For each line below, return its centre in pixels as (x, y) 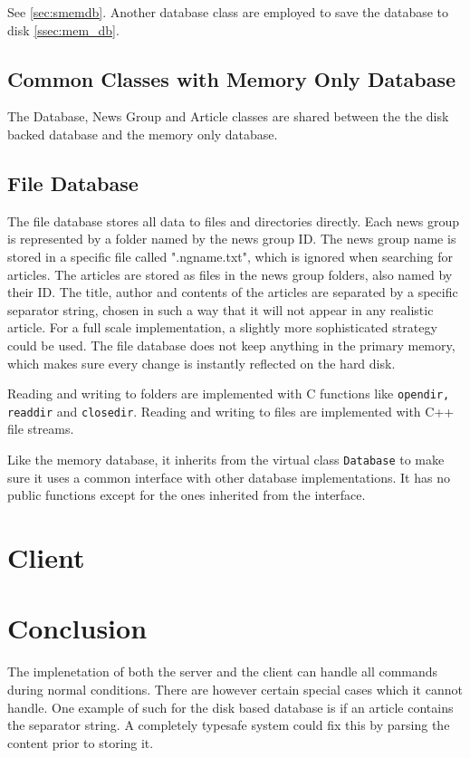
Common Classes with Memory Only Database (232, 78)
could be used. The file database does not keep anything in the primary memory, (231, 345)
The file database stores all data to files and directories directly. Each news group (233, 221)
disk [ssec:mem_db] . (63, 29)
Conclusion (77, 628)
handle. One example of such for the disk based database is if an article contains (230, 707)
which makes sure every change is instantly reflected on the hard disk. (201, 363)
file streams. (41, 429)
